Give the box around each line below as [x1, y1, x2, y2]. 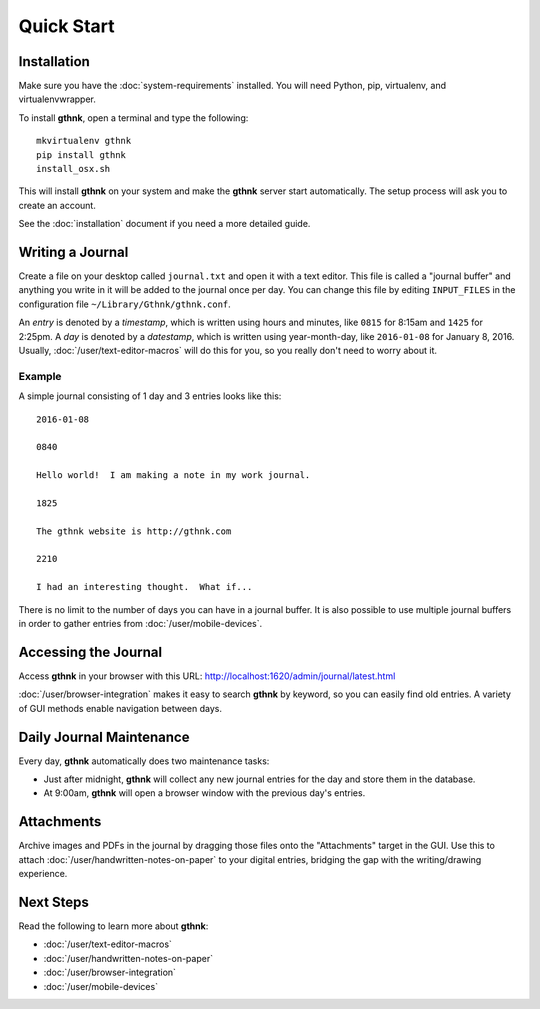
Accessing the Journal [18, 643, 163, 660]
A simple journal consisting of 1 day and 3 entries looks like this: [18, 390, 282, 402]
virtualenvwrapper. [18, 93, 97, 105]
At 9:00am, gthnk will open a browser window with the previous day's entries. [43, 787, 366, 799]
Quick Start [18, 15, 115, 37]
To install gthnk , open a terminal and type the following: [18, 111, 249, 124]
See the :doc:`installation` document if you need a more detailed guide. [18, 218, 311, 230]
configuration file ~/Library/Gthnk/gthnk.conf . [18, 298, 232, 310]
